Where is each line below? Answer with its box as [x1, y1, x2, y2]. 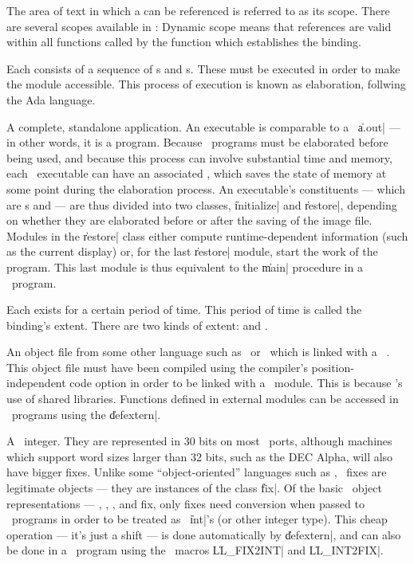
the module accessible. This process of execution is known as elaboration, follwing [6, 76, 406, 92]
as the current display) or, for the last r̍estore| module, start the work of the [6, 243, 378, 260]
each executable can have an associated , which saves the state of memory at [6, 165, 387, 182]
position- [311, 358, 354, 375]
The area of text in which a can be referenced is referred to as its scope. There [6, 2, 390, 18]
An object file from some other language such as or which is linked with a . [6, 343, 390, 360]
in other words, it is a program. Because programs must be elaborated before [6, 134, 388, 151]
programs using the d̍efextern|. [11, 405, 161, 422]
